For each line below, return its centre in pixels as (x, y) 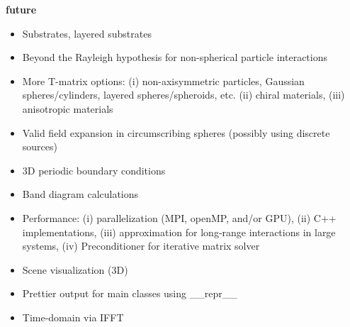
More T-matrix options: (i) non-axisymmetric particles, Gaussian (163, 81)
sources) (40, 146)
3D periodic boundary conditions (94, 170)
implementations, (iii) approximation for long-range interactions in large (179, 232)
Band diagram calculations (80, 194)
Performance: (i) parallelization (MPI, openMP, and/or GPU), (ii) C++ (179, 217)
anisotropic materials (68, 108)
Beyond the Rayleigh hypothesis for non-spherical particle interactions (175, 57)
